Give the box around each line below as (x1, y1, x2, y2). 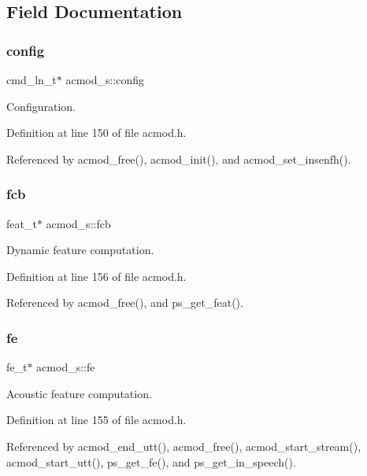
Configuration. (6, 98, 76, 114)
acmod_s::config (65, 72, 145, 87)
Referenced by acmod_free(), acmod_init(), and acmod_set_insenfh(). (6, 150, 351, 167)
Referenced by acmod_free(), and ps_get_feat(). (6, 294, 243, 311)
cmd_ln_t (6, 72, 57, 87)
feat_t (6, 215, 37, 231)
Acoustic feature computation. (6, 385, 152, 401)
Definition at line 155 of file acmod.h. (6, 411, 187, 428)
